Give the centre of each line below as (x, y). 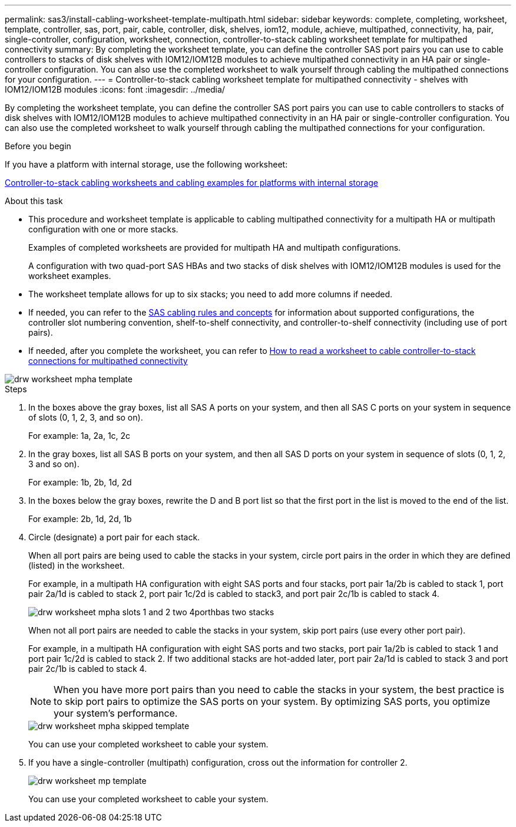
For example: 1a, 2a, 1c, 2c (80, 436)
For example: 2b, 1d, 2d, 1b (80, 519)
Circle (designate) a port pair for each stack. (114, 537)
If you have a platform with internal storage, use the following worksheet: (146, 164)
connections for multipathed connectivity (108, 361)
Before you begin (38, 146)
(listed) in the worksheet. (77, 565)
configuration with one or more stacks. (103, 229)
